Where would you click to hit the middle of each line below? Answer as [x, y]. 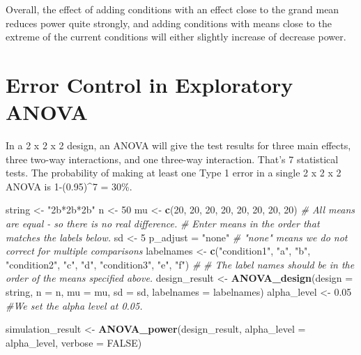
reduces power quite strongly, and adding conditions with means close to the [169, 23]
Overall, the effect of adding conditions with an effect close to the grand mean [172, 9]
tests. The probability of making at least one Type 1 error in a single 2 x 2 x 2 [174, 173]
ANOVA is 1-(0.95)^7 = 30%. [69, 186]
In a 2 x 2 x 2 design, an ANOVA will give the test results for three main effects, [178, 145]
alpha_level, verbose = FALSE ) [74, 342]
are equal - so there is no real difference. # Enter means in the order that [163, 224]
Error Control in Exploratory [149, 84]
